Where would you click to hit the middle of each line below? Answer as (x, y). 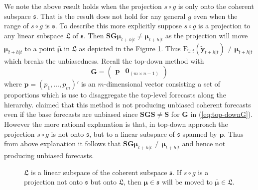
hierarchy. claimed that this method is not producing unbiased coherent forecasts (128, 104)
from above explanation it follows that (63, 143)
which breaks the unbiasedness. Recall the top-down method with (104, 60)
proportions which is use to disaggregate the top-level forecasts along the (115, 95)
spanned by (200, 134)
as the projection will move (206, 35)
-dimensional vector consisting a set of (162, 84)
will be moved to (187, 182)
